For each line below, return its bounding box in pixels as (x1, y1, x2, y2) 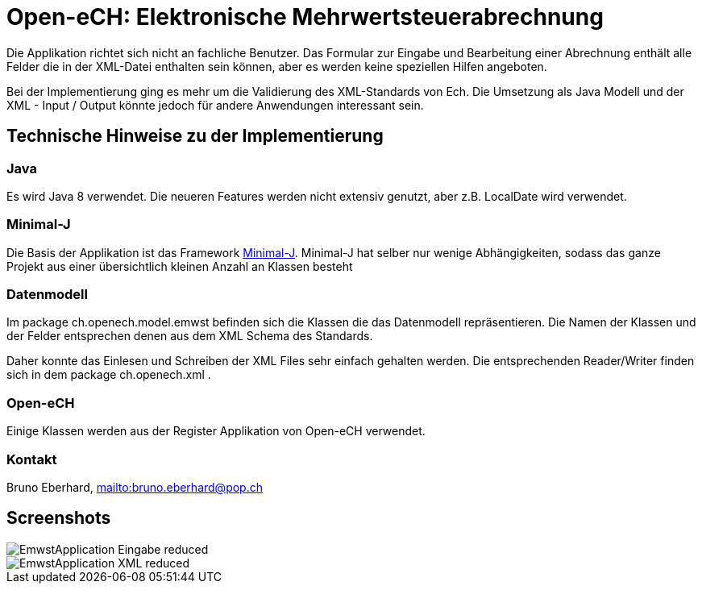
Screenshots (6, 508, 111, 529)
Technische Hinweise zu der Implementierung (6, 126, 384, 147)
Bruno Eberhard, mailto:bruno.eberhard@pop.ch (6, 480, 263, 494)
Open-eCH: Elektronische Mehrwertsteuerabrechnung (6, 3, 604, 31)
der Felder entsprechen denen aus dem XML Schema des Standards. (6, 329, 373, 343)
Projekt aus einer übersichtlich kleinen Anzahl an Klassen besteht (6, 259, 353, 273)
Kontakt (6, 451, 57, 467)
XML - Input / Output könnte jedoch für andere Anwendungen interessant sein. (6, 98, 424, 112)
